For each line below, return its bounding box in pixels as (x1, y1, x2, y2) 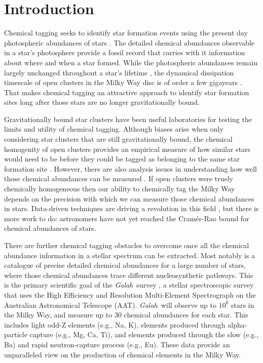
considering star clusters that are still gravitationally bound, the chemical (4, 134, 233, 144)
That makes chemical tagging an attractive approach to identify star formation (4, 87, 249, 97)
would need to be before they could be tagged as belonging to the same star (4, 153, 240, 164)
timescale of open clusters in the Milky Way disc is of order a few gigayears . (4, 77, 242, 88)
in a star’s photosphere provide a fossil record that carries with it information (4, 47, 245, 58)
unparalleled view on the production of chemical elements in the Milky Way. (4, 349, 241, 359)
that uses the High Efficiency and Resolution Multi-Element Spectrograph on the (4, 289, 256, 300)
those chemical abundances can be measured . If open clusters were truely (4, 173, 234, 184)
